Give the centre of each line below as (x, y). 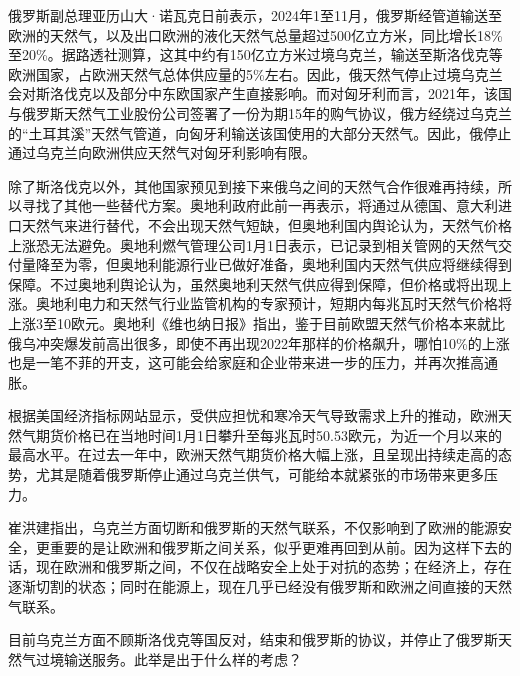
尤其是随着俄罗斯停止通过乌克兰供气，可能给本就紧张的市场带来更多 (259, 474)
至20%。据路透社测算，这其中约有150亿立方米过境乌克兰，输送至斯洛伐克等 (255, 54)
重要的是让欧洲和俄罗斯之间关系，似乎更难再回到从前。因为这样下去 (273, 546)
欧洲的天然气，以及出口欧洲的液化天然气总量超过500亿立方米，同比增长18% (255, 34)
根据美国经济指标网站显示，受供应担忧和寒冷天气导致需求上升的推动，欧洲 (253, 415)
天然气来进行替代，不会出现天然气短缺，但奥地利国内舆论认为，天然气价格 (266, 224)
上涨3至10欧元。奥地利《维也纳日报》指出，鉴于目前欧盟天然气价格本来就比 (256, 322)
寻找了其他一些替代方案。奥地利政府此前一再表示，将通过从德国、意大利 (259, 205)
